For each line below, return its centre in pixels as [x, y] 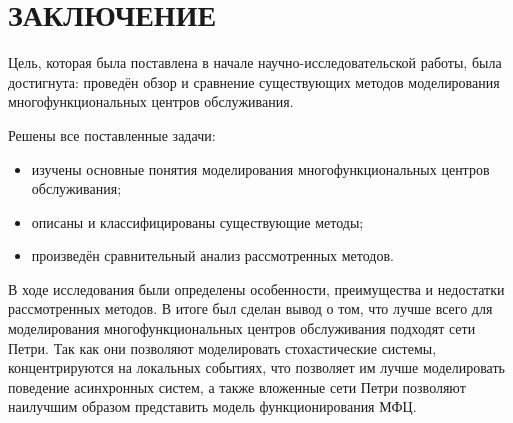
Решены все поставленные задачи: [112, 134]
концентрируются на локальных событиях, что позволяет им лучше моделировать [256, 367]
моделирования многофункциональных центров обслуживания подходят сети [242, 328]
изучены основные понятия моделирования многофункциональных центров [260, 168]
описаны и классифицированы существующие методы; [197, 221]
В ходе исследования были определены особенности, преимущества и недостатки [256, 288]
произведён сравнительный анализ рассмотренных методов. [212, 255]
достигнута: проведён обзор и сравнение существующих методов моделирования [254, 81]
